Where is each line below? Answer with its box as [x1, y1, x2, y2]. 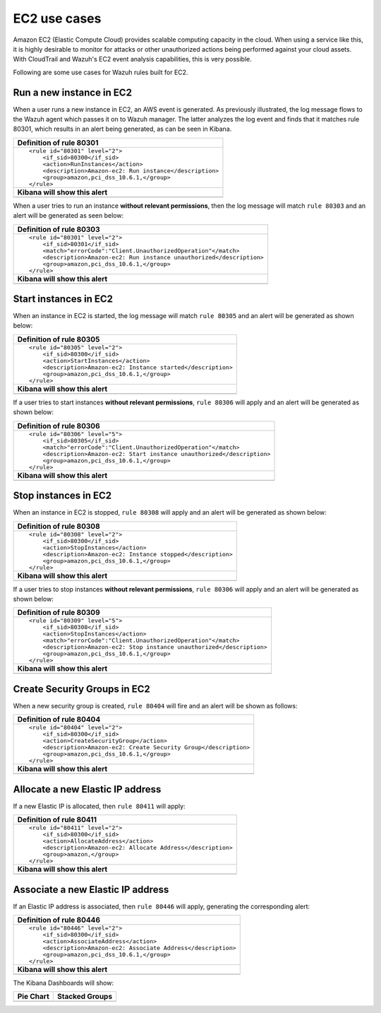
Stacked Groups [57, 992, 113, 1002]
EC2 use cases [13, 11, 102, 26]
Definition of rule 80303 [17, 224, 100, 234]
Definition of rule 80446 [17, 915, 101, 925]
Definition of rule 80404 [17, 715, 101, 725]
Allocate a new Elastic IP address [13, 783, 162, 795]
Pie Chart [17, 992, 49, 1002]
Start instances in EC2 [13, 293, 113, 305]
